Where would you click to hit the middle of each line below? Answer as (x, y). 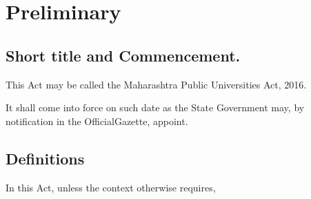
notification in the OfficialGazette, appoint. (97, 121)
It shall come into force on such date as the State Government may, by (155, 107)
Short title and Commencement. (123, 55)
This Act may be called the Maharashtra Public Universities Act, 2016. (156, 84)
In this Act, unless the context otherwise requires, (111, 187)
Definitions (45, 158)
